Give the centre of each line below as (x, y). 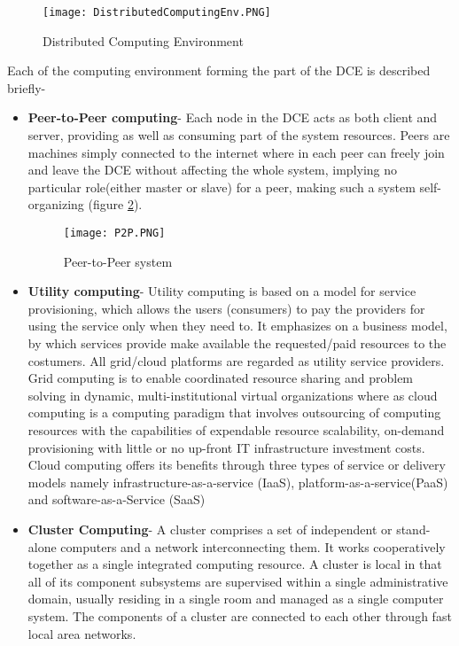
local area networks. (82, 633)
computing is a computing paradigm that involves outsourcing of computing (234, 413)
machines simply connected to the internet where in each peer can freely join (236, 152)
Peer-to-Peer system (118, 261)
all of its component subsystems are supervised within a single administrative (238, 581)
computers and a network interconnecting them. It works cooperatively (253, 546)
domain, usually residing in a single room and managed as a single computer (236, 599)
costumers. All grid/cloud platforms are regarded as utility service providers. (236, 360)
